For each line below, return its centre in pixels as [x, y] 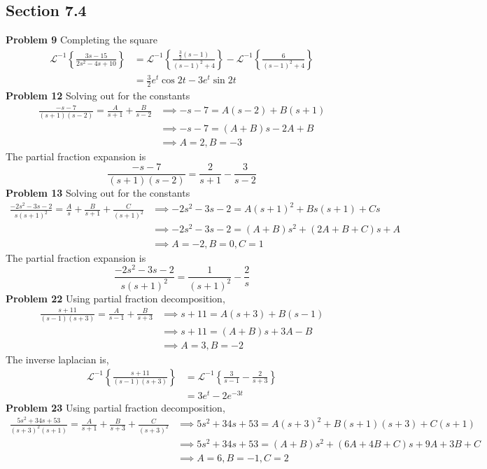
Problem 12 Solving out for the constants [98, 96]
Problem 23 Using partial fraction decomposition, [115, 407]
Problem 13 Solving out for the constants [98, 193]
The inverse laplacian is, [57, 359]
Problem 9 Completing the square [82, 40]
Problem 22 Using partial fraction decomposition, [115, 298]
